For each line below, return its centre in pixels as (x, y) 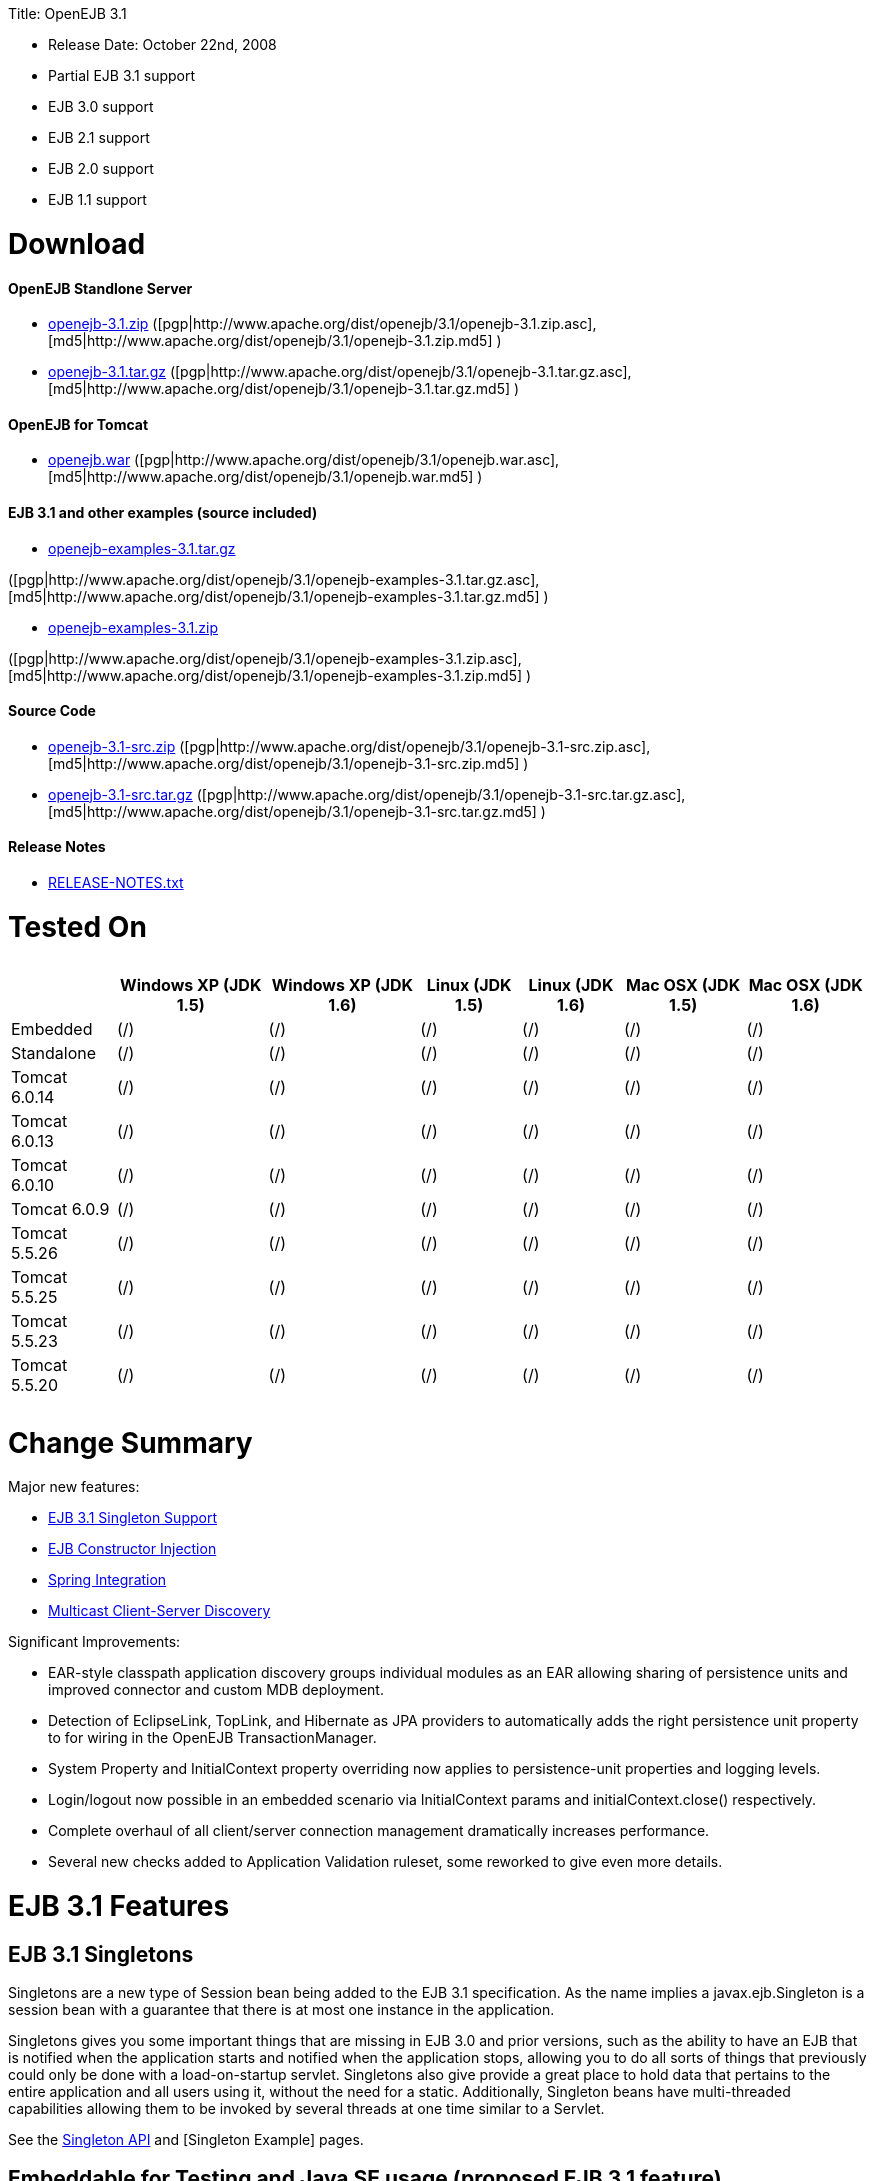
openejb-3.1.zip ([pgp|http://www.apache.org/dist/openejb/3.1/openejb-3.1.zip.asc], (322, 324)
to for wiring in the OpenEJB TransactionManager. (212, 1738)
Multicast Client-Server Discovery (159, 1611)
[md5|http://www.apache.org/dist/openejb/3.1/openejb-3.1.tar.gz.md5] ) (284, 389)
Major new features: (74, 1487)
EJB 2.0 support (101, 168)
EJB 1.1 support (97, 199)
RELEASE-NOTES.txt (116, 882)
